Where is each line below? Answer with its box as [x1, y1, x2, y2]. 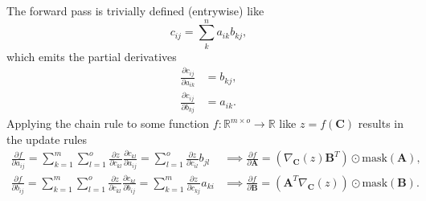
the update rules [6, 130, 88, 147]
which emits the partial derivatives [6, 47, 177, 64]
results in [358, 115, 403, 132]
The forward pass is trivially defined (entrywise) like [6, 2, 264, 18]
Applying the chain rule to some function [6, 115, 210, 132]
